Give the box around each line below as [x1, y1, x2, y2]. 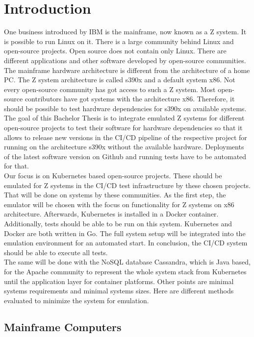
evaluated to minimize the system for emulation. [4, 295, 149, 305]
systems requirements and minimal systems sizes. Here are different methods [4, 286, 234, 296]
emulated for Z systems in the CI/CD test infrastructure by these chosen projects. [4, 180, 251, 190]
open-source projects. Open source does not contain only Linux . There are [4, 46, 227, 56]
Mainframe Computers [4, 319, 122, 334]
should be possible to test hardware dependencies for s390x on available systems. [4, 103, 247, 113]
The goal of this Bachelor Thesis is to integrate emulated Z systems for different [4, 113, 245, 123]
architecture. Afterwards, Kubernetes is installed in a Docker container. [4, 209, 219, 219]
